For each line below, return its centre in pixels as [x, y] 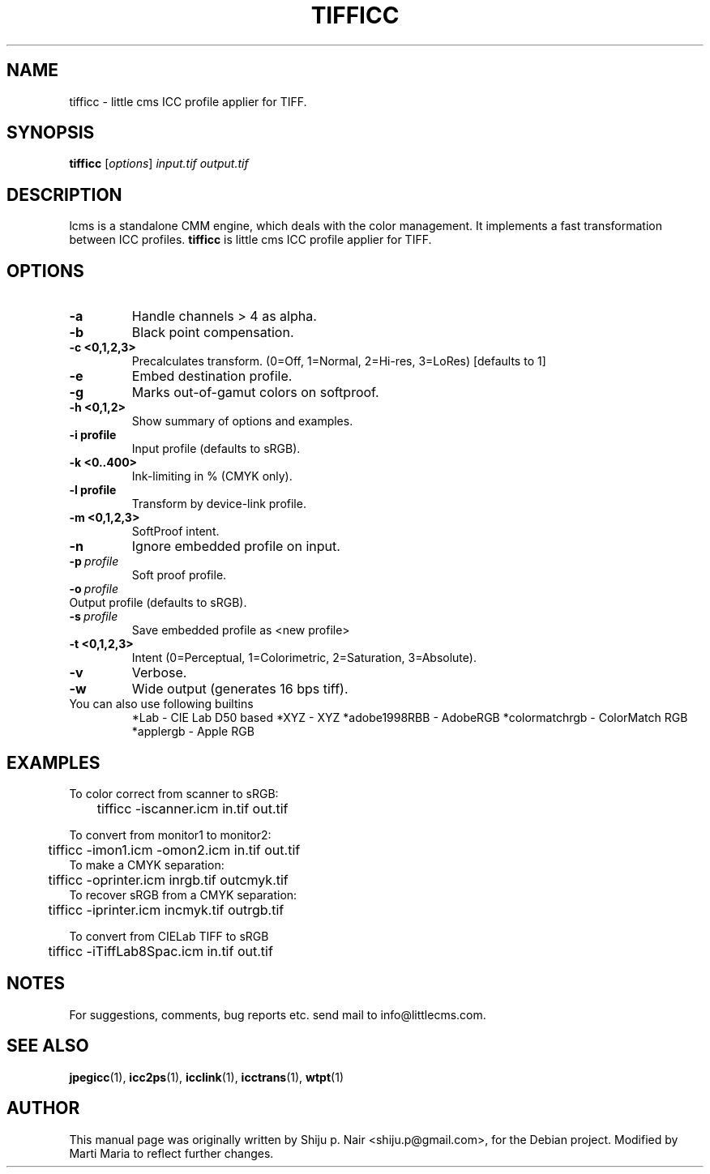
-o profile [94, 589]
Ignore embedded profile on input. [236, 546]
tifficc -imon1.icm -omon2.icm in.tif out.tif [174, 850]
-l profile [93, 490]
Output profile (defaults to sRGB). [158, 603]
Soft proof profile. [179, 575]
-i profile [93, 435]
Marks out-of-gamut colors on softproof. [255, 393]
